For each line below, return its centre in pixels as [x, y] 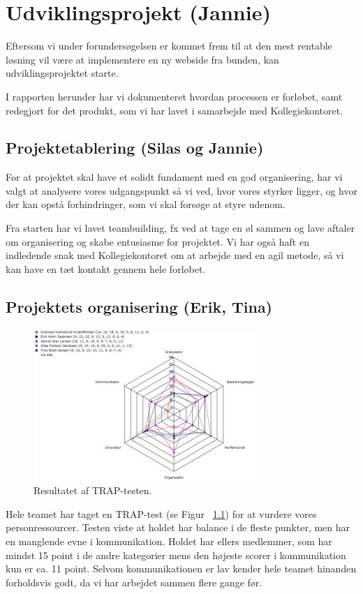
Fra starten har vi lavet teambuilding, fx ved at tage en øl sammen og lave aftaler [180, 228]
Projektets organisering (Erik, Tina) [139, 306]
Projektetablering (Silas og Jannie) [135, 148]
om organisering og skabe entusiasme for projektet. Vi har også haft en [157, 241]
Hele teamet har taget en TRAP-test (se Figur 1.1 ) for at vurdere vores [161, 513]
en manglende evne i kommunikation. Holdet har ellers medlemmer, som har [169, 541]
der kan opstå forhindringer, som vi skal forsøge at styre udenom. [146, 204]
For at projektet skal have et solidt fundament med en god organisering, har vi [174, 177]
